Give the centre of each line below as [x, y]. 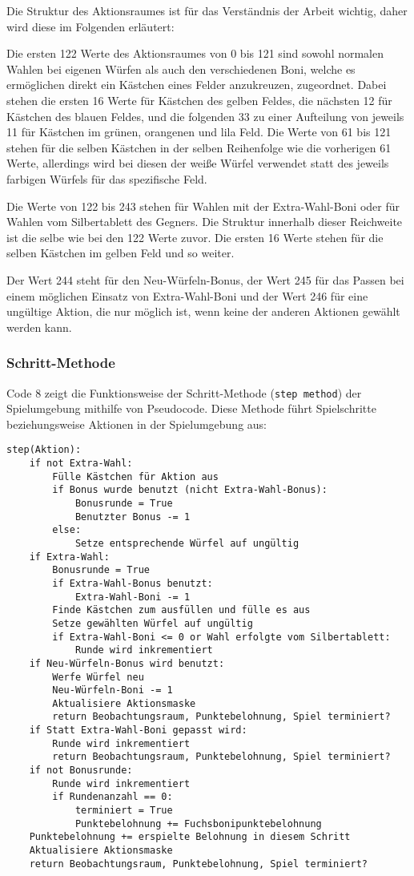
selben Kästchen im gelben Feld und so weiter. [121, 253]
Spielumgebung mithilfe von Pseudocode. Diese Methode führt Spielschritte [191, 408]
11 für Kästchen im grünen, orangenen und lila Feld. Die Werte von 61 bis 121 [199, 132]
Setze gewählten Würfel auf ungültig [153, 623]
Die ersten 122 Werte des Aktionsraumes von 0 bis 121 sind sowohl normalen [195, 53]
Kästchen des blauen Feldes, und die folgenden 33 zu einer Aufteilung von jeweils [205, 116]
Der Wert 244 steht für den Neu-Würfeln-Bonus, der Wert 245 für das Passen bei [205, 279]
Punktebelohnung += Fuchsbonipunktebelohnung [198, 824]
